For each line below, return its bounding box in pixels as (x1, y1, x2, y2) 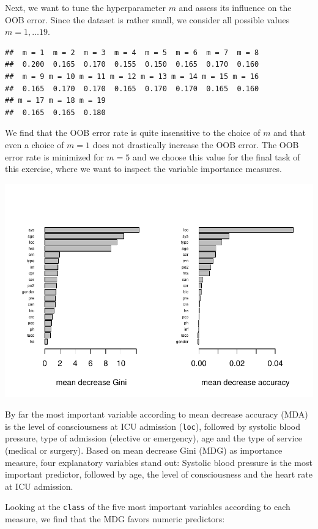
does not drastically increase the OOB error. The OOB (92, 138, 299, 151)
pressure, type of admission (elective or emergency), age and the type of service (5, 432, 302, 445)
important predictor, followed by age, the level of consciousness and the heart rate (5, 468, 312, 481)
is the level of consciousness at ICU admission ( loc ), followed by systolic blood (5, 419, 300, 432)
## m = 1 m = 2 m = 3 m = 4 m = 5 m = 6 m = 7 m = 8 (5, 48, 259, 57)
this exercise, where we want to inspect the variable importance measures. (5, 162, 282, 175)
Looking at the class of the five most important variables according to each (5, 500, 290, 513)
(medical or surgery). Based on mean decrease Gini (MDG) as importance (5, 444, 283, 457)
